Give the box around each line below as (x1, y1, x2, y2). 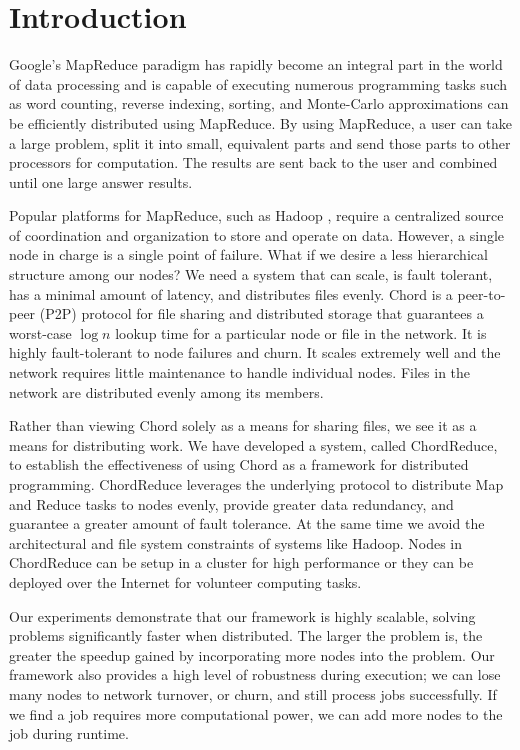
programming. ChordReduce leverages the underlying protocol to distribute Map (9, 474, 504, 494)
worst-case (9, 322, 72, 343)
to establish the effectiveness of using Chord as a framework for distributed (9, 454, 469, 475)
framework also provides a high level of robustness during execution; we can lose (9, 664, 501, 685)
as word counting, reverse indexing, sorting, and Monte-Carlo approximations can (9, 93, 509, 114)
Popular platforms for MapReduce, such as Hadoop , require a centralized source (9, 205, 504, 226)
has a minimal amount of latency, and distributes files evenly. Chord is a (9, 283, 453, 304)
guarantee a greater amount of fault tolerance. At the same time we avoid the (9, 513, 485, 534)
